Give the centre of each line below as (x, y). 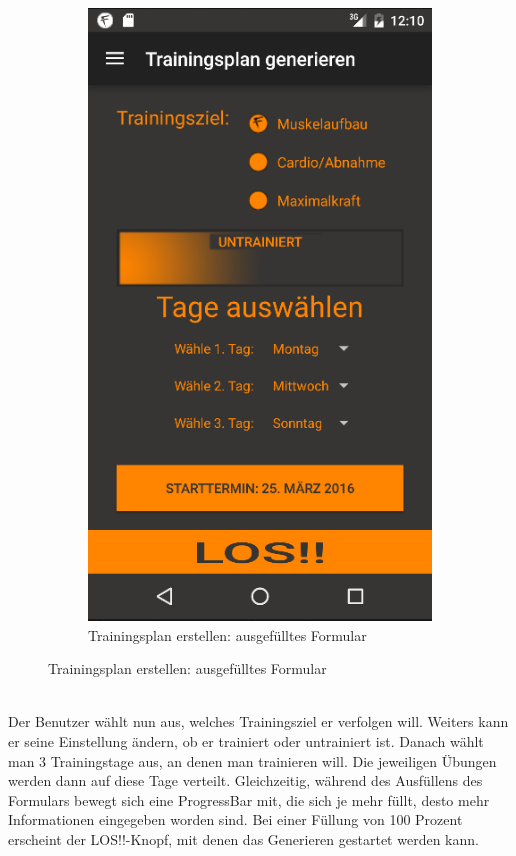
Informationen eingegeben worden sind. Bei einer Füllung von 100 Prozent (235, 819)
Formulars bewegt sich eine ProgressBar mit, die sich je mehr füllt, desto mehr (249, 799)
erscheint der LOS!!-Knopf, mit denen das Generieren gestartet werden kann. (243, 838)
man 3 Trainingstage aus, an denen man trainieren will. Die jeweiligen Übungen (252, 760)
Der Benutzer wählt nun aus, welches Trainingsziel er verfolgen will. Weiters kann (258, 721)
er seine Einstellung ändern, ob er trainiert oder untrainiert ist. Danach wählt (246, 740)
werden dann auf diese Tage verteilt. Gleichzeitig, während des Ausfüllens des (245, 780)
